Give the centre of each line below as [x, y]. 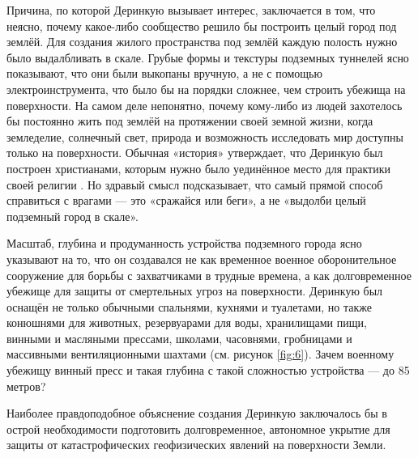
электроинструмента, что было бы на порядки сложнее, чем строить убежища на [206, 89]
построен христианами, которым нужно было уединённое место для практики [198, 168]
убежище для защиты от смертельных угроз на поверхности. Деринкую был [195, 291]
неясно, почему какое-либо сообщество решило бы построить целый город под [202, 25]
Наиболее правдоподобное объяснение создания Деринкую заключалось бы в [197, 413]
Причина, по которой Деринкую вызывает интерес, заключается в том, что [191, 10]
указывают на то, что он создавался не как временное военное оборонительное [202, 259]
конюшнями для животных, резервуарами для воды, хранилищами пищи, [187, 322]
